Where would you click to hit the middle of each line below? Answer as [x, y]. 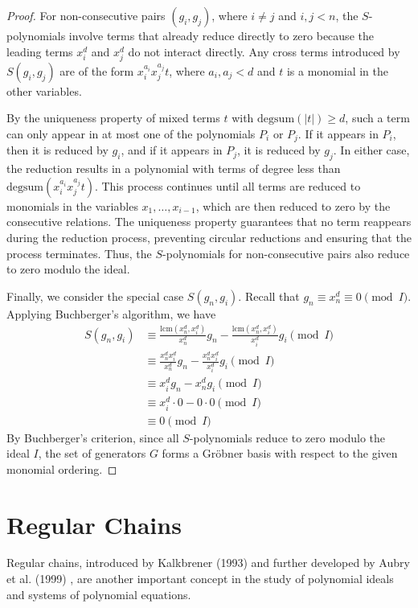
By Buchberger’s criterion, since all [93, 437]
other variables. [44, 90]
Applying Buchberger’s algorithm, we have [111, 313]
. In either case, [371, 150]
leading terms [40, 51]
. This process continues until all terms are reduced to [227, 185]
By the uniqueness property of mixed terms [113, 118]
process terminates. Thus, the [79, 253]
